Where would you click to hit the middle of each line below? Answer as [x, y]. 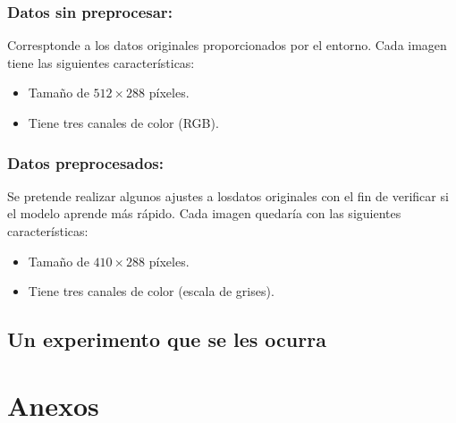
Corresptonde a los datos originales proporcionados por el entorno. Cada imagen [227, 45]
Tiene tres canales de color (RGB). [123, 123]
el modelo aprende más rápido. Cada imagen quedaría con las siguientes [204, 213]
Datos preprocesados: [86, 162]
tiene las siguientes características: [101, 62]
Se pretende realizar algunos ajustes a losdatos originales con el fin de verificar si [228, 195]
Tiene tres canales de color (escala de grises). [151, 291]
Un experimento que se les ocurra [167, 339]
